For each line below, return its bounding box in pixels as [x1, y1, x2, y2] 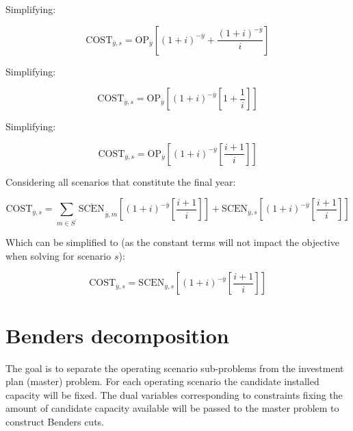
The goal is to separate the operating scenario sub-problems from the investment [5, 360, 344, 375]
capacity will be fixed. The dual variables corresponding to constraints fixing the [5, 387, 343, 402]
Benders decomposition [5, 321, 229, 349]
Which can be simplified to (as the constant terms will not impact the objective [5, 235, 339, 249]
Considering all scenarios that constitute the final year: [5, 174, 236, 188]
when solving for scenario [5, 248, 112, 262]
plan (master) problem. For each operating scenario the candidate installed [5, 374, 319, 389]
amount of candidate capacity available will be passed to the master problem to [5, 401, 339, 415]
